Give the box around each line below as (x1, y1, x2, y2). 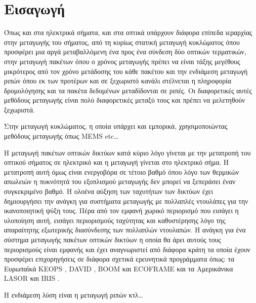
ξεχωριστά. (4, 104, 35, 114)
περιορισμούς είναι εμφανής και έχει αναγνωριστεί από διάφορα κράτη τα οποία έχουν (4, 244, 251, 254)
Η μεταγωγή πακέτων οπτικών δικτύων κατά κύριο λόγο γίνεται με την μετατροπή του (4, 147, 251, 157)
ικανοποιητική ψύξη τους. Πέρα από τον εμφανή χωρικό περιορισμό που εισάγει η (4, 205, 239, 216)
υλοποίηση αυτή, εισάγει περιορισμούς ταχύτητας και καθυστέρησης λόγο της (4, 215, 225, 225)
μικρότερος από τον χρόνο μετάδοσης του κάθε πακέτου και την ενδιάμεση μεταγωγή (4, 66, 248, 76)
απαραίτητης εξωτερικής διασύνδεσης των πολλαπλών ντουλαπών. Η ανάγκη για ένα (4, 225, 246, 235)
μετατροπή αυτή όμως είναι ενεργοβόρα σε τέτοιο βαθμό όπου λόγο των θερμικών (4, 166, 239, 177)
